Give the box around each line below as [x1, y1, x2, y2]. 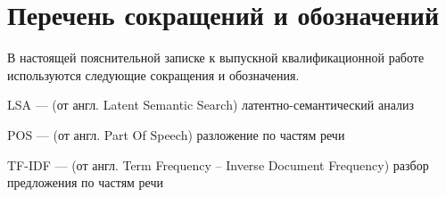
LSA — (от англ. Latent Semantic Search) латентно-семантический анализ [7, 95, 414, 114]
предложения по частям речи [7, 173, 163, 192]
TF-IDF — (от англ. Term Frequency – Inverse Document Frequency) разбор [7, 155, 429, 174]
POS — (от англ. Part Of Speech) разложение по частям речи [7, 125, 345, 144]
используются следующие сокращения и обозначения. [7, 65, 300, 84]
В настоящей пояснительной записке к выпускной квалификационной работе [7, 48, 425, 67]
